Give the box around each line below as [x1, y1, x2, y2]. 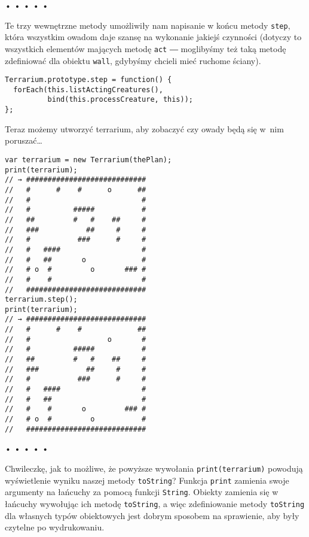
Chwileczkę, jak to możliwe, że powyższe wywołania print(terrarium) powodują [5, 462, 303, 474]
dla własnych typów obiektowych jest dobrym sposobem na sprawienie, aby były [5, 509, 299, 521]
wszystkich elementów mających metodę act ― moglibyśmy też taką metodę [5, 42, 286, 54]
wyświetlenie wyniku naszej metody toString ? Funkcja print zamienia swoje [5, 474, 289, 486]
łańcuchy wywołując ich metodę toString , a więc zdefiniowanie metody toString [5, 497, 305, 509]
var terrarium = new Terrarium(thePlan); [5, 155, 172, 164]
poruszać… [5, 134, 42, 147]
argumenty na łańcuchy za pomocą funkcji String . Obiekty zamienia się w [5, 486, 279, 498]
